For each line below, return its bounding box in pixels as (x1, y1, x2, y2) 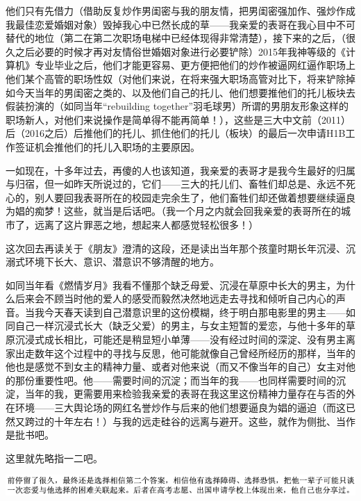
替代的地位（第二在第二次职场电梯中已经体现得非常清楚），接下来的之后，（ (6, 31, 346, 45)
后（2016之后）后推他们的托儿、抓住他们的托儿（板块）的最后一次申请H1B (6, 126, 346, 140)
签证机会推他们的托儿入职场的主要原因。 (15, 139, 200, 154)
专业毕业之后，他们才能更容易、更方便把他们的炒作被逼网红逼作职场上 (34, 58, 355, 72)
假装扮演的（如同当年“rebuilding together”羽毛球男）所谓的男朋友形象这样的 (6, 99, 349, 113)
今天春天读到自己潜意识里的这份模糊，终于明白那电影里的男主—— (44, 304, 346, 319)
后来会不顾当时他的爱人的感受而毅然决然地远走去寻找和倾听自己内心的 (15, 291, 336, 306)
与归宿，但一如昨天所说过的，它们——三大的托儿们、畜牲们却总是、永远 (6, 176, 336, 191)
